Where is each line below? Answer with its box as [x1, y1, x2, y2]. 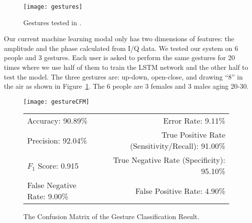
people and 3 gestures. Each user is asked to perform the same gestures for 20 [4, 52, 235, 63]
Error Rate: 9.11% [163, 115, 225, 127]
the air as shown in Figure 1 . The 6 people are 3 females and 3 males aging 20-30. [4, 81, 249, 91]
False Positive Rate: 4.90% [135, 185, 225, 196]
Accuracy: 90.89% [27, 115, 88, 127]
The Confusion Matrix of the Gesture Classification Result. [23, 211, 200, 222]
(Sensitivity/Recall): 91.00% [130, 140, 225, 152]
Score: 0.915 [38, 159, 79, 171]
